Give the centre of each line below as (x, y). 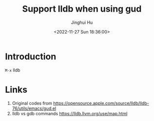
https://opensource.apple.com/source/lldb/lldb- (101, 103)
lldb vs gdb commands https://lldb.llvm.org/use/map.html (70, 113)
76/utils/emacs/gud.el (34, 108)
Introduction (31, 56)
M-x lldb (13, 70)
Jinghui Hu (82, 22)
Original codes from (32, 103)
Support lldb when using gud (82, 9)
